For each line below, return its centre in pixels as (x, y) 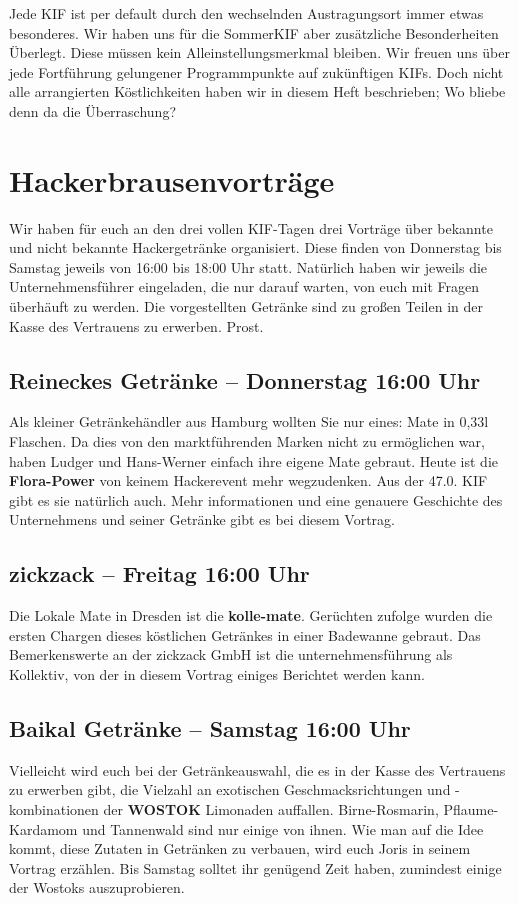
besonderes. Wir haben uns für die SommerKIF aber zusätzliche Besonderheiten (254, 32)
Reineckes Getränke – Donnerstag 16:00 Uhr (245, 379)
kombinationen (54, 808)
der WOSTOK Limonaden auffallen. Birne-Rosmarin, (271, 808)
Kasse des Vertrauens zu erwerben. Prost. (136, 325)
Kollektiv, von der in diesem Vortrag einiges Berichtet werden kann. (217, 674)
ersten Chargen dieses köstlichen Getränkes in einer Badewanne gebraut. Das (245, 634)
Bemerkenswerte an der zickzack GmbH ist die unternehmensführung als (231, 654)
